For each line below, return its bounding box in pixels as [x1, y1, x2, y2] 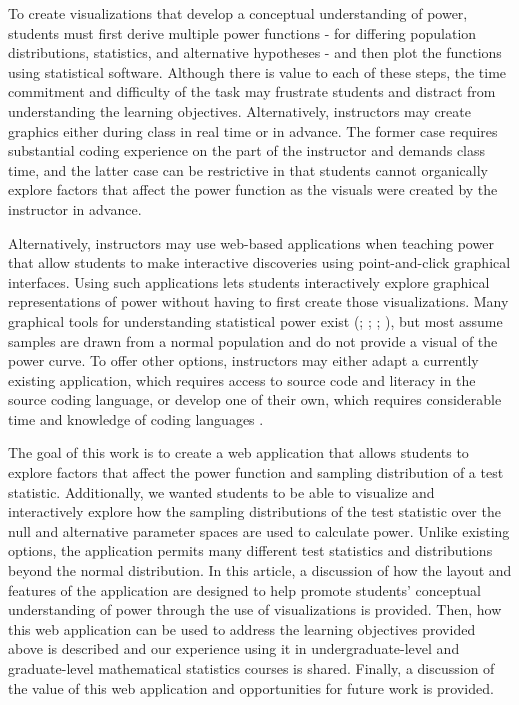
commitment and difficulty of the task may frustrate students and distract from [8, 81, 496, 102]
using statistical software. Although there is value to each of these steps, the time [8, 61, 507, 82]
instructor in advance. [8, 198, 142, 219]
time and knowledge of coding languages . [8, 408, 264, 429]
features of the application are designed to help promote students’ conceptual [8, 579, 481, 600]
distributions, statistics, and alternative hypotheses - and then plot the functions [8, 42, 502, 63]
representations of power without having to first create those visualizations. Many [8, 291, 509, 312]
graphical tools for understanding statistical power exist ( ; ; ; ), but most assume [8, 310, 503, 331]
